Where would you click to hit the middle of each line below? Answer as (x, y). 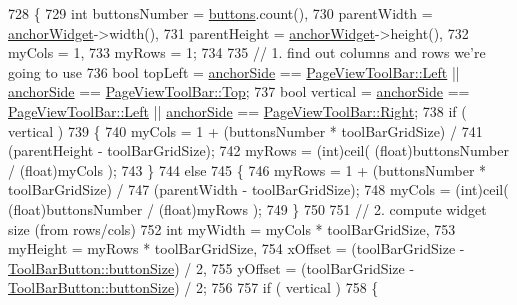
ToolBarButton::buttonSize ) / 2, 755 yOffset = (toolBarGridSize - (211, 267)
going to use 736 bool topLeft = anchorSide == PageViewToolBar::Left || (234, 71)
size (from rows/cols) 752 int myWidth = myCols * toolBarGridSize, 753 (232, 228)
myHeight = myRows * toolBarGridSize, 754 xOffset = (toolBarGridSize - (236, 248)
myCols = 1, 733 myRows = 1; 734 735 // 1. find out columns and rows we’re (247, 52)
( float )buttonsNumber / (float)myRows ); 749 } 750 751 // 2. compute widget (247, 208)
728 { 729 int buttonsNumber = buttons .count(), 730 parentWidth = (220, 13)
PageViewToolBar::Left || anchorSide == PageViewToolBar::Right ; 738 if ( (237, 110)
